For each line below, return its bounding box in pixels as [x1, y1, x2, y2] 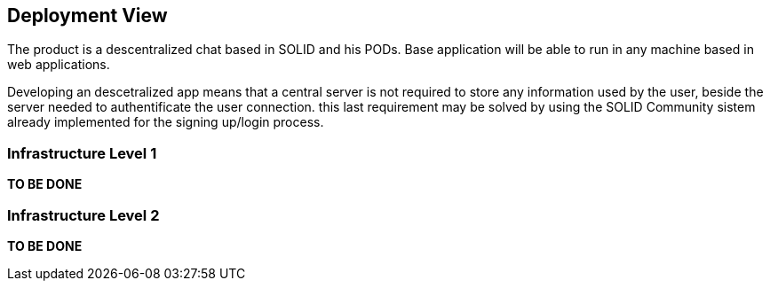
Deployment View [7, 4, 168, 27]
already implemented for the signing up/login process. [7, 114, 324, 130]
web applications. [7, 57, 110, 73]
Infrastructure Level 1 [7, 144, 157, 162]
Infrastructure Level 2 [7, 206, 160, 224]
